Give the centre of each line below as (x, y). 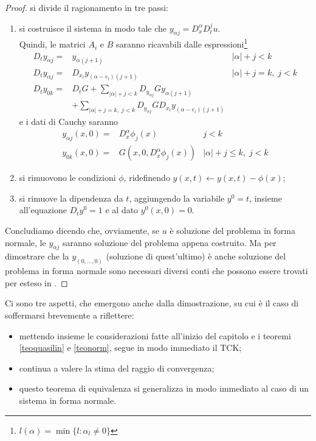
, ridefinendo (147, 178)
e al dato (122, 210)
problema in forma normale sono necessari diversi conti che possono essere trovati (156, 271)
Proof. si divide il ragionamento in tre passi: (87, 7)
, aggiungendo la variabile (177, 198)
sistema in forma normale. (68, 400)
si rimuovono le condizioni (67, 178)
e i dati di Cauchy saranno (69, 122)
